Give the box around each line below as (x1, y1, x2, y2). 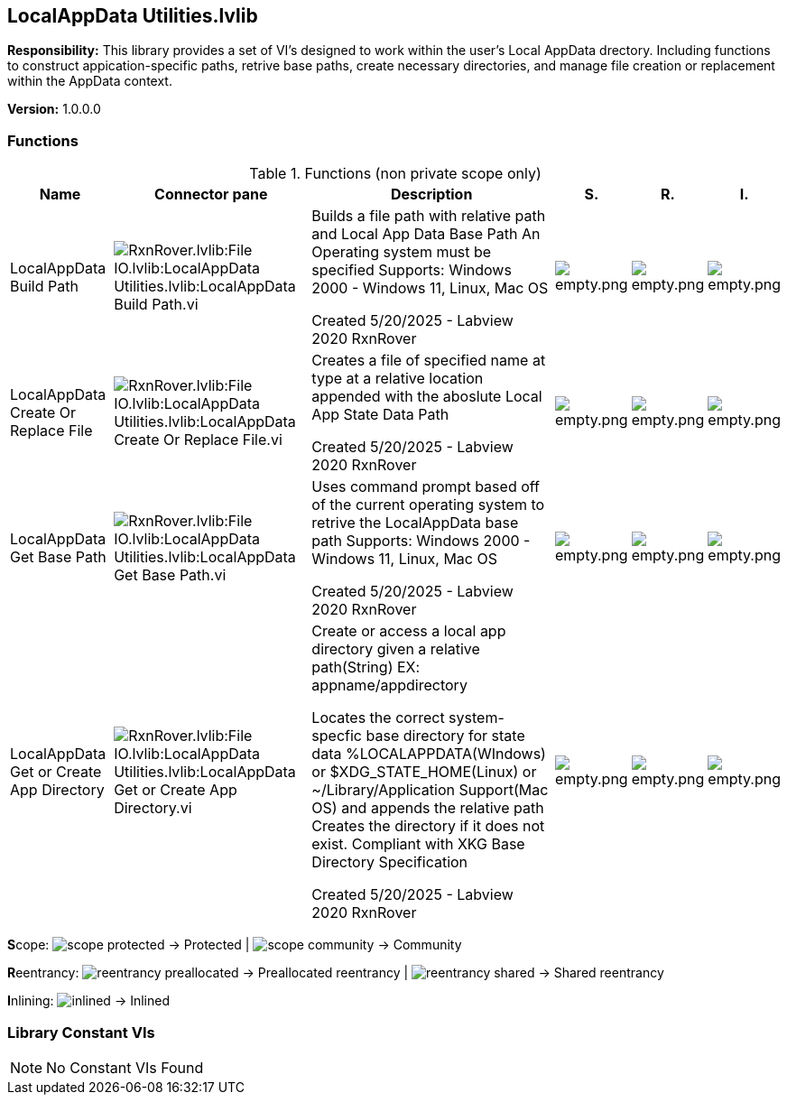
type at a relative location (311, 369, 484, 388)
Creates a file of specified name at (311, 351, 546, 370)
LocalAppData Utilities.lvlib (7, 5, 258, 27)
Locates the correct (311, 708, 445, 727)
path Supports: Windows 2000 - (311, 532, 531, 551)
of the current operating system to (311, 495, 545, 514)
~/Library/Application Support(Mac (311, 781, 549, 800)
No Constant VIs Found (46, 1058, 204, 1077)
